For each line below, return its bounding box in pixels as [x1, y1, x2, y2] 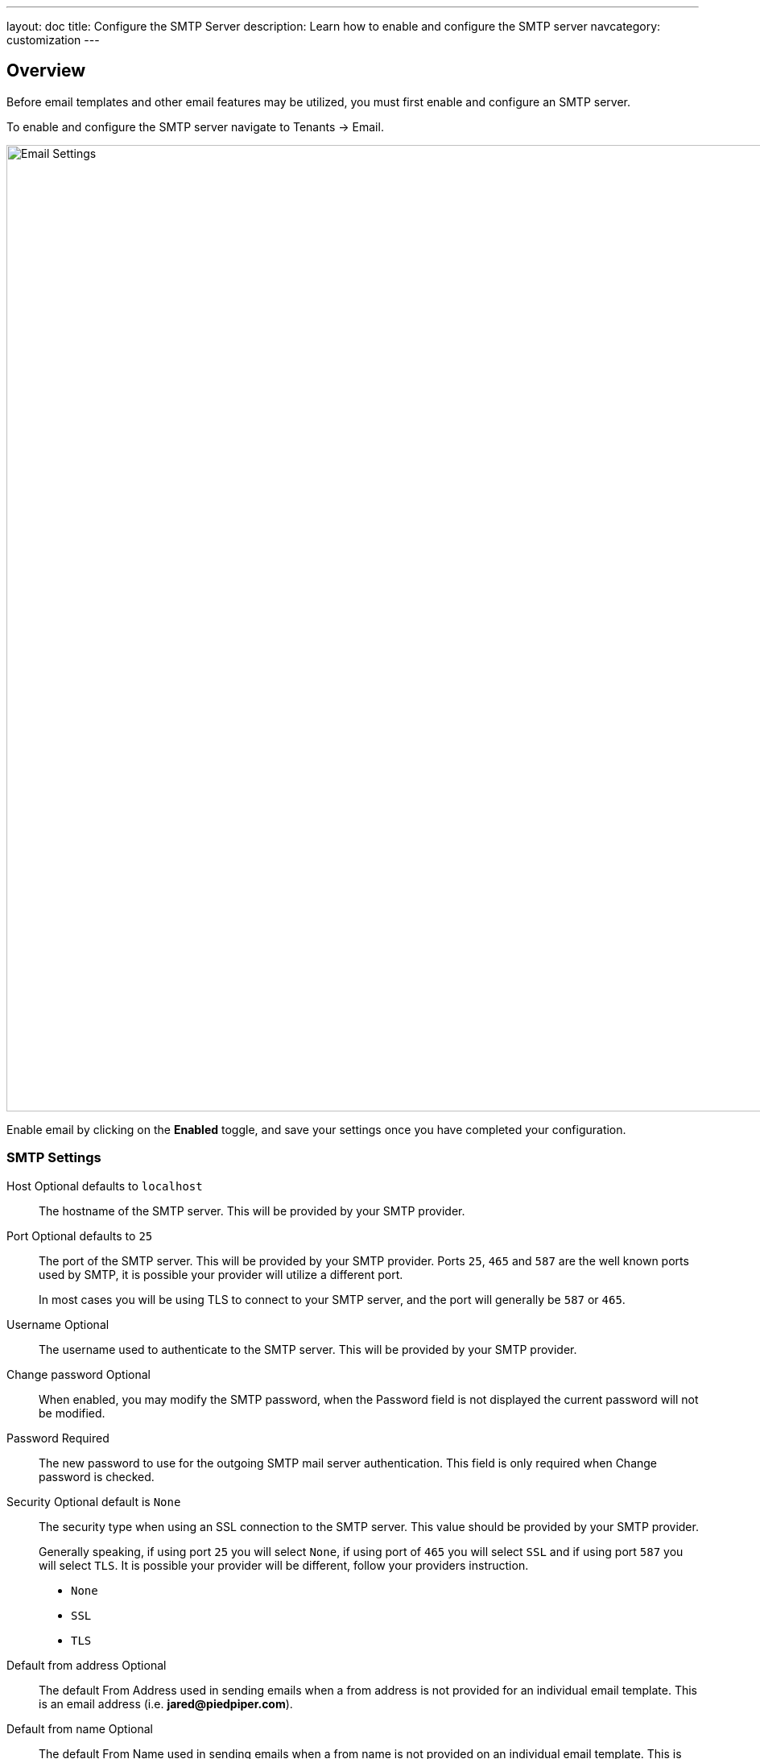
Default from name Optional [6, 1721, 153, 1736]
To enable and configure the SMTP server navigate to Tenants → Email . [6, 119, 384, 134]
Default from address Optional [6, 1658, 167, 1672]
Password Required [6, 1430, 109, 1445]
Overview [6, 60, 86, 81]
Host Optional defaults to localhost [6, 1178, 203, 1193]
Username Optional [6, 1317, 109, 1331]
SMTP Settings [6, 1149, 101, 1166]
